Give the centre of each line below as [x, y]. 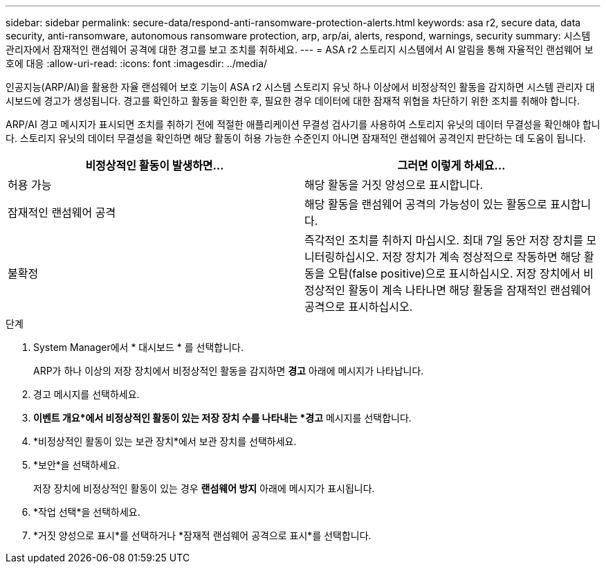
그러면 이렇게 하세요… [451, 165]
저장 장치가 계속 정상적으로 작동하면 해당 [481, 257]
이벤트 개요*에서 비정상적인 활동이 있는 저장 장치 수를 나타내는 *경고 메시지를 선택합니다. [222, 418]
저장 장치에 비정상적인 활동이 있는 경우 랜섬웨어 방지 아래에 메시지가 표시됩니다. [204, 488]
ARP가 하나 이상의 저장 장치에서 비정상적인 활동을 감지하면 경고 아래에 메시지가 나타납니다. [229, 371]
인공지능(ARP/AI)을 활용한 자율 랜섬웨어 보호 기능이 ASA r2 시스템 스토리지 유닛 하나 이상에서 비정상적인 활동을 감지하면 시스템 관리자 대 [300, 87]
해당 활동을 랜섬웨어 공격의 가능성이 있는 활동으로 [426, 204]
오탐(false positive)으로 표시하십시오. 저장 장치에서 [454, 273]
